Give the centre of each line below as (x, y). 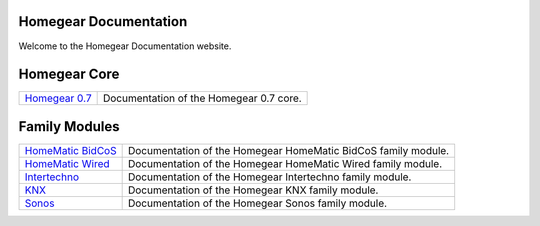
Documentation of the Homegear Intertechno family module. (269, 177)
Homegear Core (69, 74)
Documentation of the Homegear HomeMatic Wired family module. (285, 163)
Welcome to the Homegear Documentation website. (125, 46)
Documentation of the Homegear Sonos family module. (257, 203)
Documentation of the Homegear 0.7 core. (202, 98)
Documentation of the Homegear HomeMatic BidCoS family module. (288, 150)
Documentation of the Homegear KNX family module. (253, 190)
